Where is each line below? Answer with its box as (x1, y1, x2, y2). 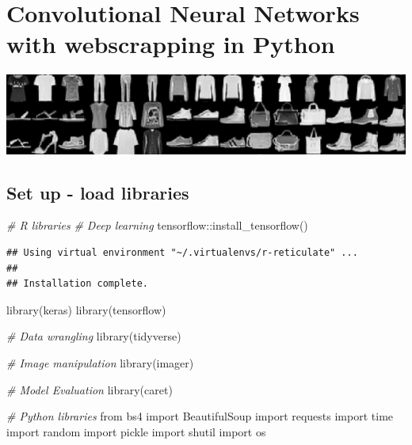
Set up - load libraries (6, 180, 189, 204)
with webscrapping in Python (6, 28, 335, 60)
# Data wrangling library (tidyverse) (6, 328, 181, 344)
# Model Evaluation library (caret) (6, 381, 173, 397)
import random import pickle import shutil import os (6, 423, 266, 439)
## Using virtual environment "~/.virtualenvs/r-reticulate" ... (6, 247, 358, 259)
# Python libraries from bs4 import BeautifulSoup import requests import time (6, 408, 394, 424)
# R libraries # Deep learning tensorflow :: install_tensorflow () (6, 217, 308, 234)
